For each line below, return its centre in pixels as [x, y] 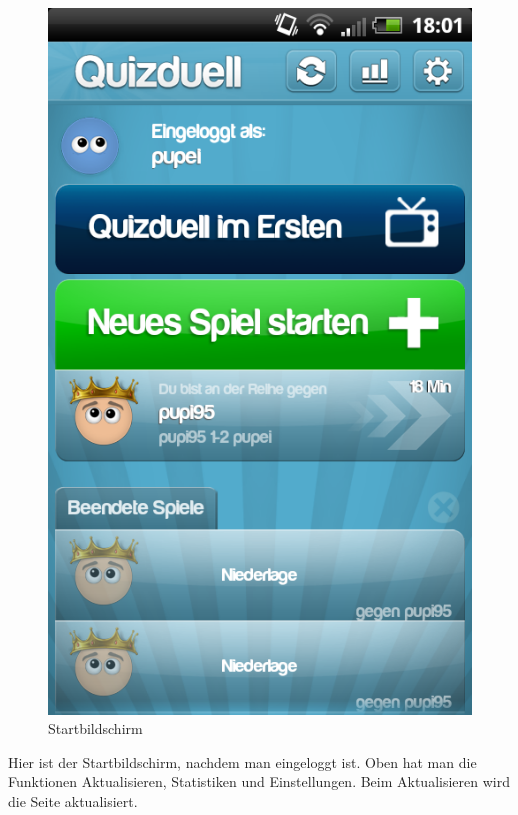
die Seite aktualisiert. [73, 801]
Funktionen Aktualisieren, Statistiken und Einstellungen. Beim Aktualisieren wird [259, 781]
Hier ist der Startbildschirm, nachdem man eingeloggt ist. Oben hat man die [242, 761]
